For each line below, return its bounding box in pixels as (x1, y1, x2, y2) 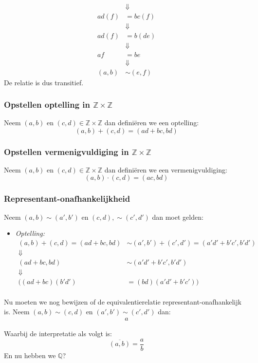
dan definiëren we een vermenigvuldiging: (104, 164, 227, 174)
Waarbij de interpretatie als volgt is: (4, 328, 112, 339)
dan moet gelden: (152, 211, 203, 222)
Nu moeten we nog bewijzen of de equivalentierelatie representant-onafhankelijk (4, 297, 241, 307)
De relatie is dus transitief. (4, 77, 84, 88)
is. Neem (4, 306, 30, 316)
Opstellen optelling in (4, 98, 90, 110)
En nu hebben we (4, 350, 56, 360)
